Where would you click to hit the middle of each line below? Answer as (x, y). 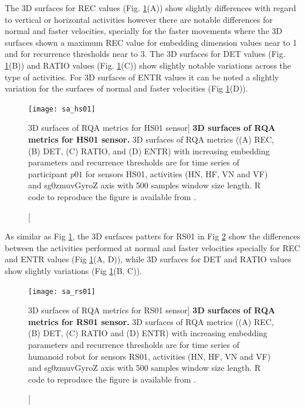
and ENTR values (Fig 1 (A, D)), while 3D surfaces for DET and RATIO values (148, 259)
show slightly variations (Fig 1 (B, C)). (74, 270)
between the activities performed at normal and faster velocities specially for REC (152, 247)
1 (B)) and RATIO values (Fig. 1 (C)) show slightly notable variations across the (148, 65)
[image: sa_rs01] (62, 291)
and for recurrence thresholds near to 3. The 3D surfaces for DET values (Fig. (145, 54)
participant (48, 173)
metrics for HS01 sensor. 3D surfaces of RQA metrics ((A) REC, (151, 139)
